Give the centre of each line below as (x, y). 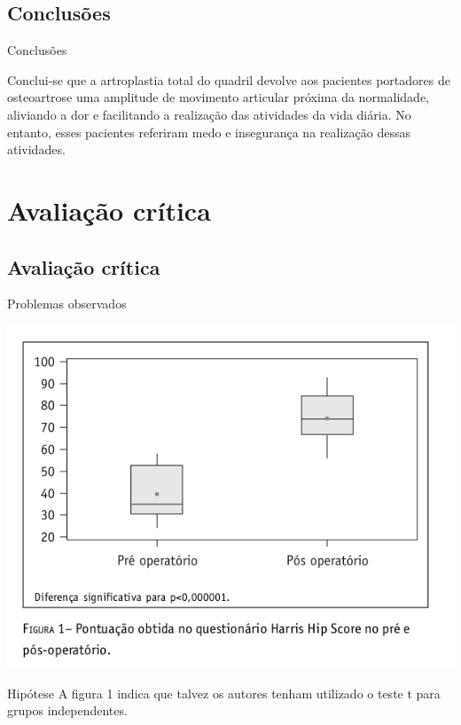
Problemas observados (67, 304)
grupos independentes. (67, 710)
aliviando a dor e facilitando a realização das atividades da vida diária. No (209, 114)
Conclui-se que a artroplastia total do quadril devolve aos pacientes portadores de (229, 79)
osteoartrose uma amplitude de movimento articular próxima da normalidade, (219, 97)
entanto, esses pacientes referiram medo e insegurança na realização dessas (209, 132)
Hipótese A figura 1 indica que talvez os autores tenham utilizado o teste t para (224, 693)
